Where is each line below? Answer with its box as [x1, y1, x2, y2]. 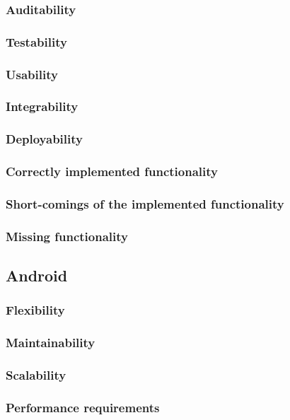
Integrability [6, 98, 79, 115]
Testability [6, 33, 67, 50]
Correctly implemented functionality [6, 163, 218, 180]
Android [6, 264, 68, 286]
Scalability [6, 366, 66, 384]
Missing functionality [6, 227, 128, 245]
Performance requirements [6, 398, 160, 416]
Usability [6, 65, 58, 83]
